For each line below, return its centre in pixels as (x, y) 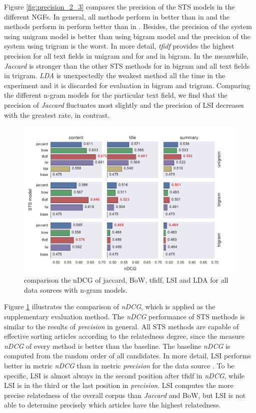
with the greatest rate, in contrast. (57, 115)
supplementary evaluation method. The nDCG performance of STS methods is (124, 316)
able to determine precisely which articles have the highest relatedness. (112, 405)
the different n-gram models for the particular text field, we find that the (116, 95)
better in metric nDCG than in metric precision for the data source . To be (119, 365)
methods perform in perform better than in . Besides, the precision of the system (128, 26)
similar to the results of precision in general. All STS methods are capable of (121, 326)
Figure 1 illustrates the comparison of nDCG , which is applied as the (110, 306)
